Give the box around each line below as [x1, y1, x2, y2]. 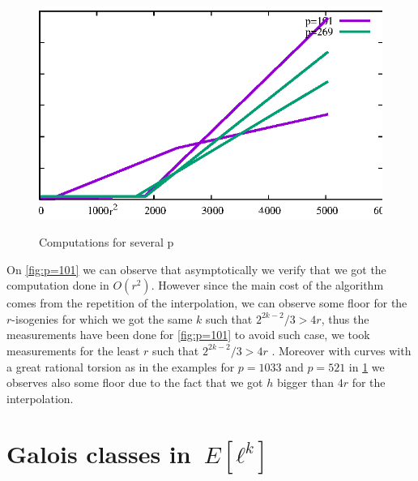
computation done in [6, 277, 109, 294]
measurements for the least [6, 341, 140, 359]
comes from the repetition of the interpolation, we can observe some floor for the [6, 294, 407, 311]
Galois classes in [6, 437, 191, 470]
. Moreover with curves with [271, 341, 412, 359]
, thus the [321, 310, 369, 327]
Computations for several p [39, 233, 174, 250]
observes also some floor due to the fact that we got [6, 374, 263, 391]
